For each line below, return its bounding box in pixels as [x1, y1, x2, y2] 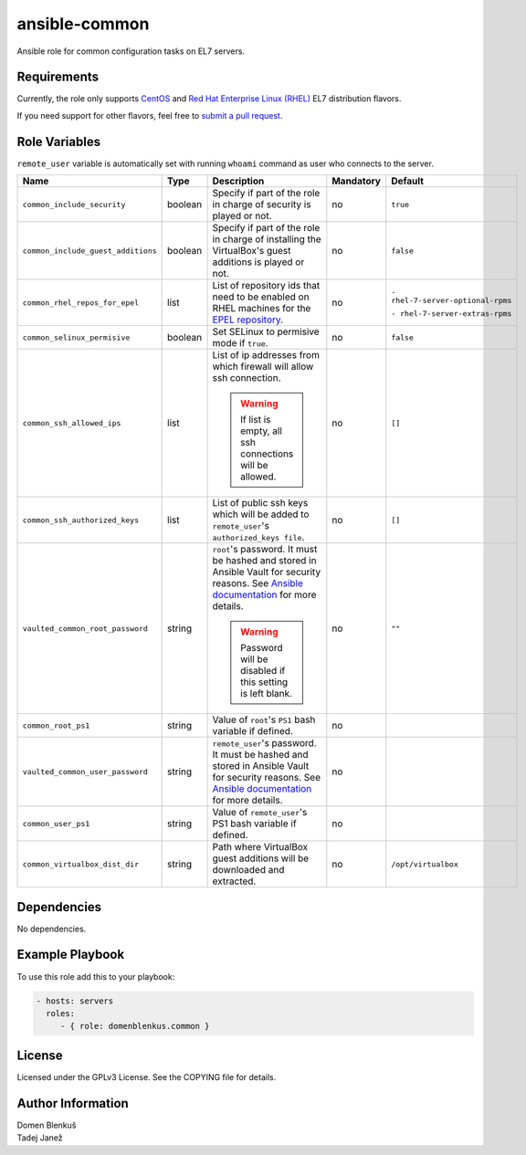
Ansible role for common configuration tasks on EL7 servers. [16, 46, 246, 57]
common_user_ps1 [22, 818, 90, 828]
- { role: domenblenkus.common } [59, 1021, 210, 1032]
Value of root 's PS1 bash [212, 713, 316, 726]
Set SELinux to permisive [212, 325, 320, 338]
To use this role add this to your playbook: [16, 971, 175, 982]
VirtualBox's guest [212, 245, 291, 257]
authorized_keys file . [212, 530, 305, 543]
